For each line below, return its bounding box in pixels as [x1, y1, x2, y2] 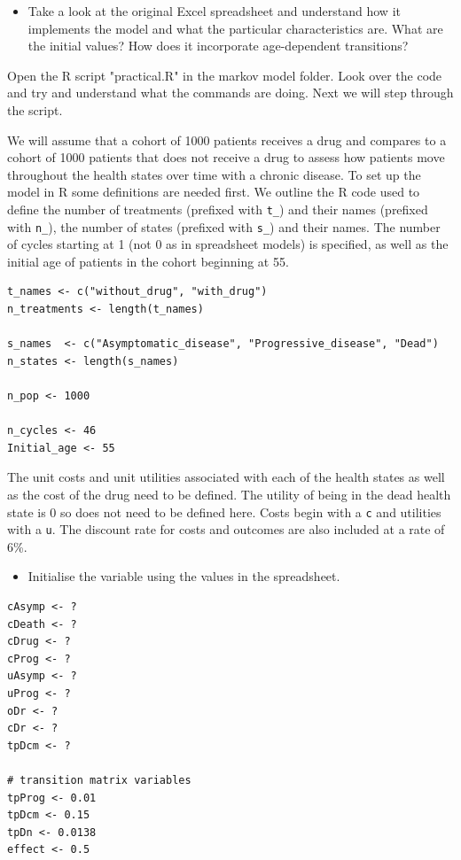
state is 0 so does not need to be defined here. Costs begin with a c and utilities [7, 502, 441, 521]
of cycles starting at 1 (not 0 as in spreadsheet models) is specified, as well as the [7, 235, 449, 253]
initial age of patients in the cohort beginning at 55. [7, 252, 289, 270]
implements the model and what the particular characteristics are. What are [27, 19, 443, 37]
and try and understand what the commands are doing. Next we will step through [7, 83, 454, 102]
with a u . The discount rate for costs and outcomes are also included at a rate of [7, 520, 445, 538]
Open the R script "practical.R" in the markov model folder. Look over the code [7, 66, 442, 84]
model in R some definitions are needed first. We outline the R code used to [7, 182, 420, 201]
